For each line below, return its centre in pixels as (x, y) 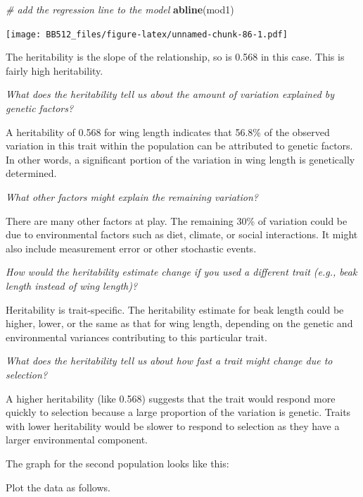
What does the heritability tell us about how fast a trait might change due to (169, 361)
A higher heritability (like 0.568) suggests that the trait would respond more (171, 398)
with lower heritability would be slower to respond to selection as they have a (173, 425)
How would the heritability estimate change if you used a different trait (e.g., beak (181, 272)
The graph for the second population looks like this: (117, 463)
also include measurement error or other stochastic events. (131, 248)
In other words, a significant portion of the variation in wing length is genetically (180, 159)
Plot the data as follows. (58, 487)
